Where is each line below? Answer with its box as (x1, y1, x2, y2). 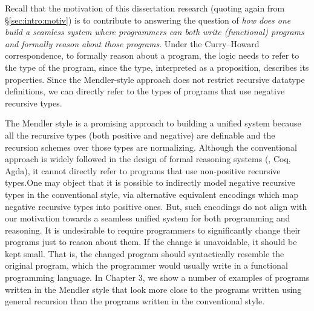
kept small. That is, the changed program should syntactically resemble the (5, 247, 284, 260)
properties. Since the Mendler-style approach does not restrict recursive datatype (5, 73, 305, 85)
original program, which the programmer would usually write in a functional (5, 259, 288, 272)
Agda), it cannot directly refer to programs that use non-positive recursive (5, 164, 281, 177)
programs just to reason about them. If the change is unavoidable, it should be (5, 235, 297, 248)
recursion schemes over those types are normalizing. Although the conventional (5, 140, 297, 153)
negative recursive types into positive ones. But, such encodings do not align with (5, 200, 307, 212)
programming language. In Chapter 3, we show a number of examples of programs (5, 271, 310, 284)
